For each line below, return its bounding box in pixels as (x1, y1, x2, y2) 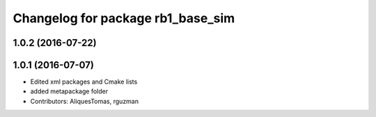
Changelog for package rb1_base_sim (13, 10, 235, 26)
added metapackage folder (30, 87, 108, 95)
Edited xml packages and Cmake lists (30, 77, 138, 86)
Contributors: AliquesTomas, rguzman (30, 97, 139, 105)
